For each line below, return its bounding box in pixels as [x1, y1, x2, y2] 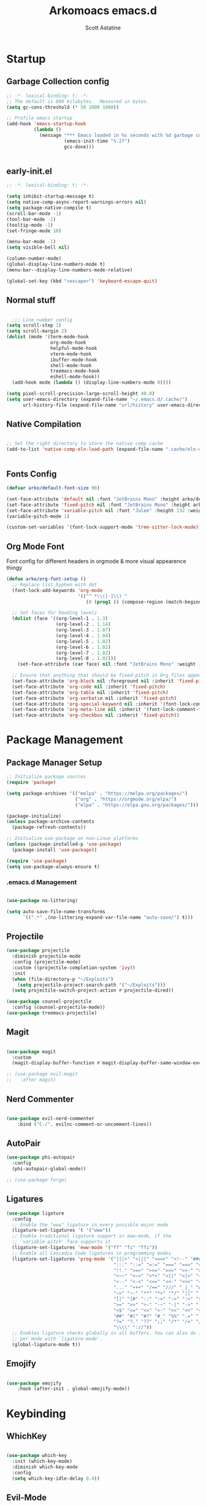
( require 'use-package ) [6, 858, 67, 864]
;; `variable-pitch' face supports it [12, 1239, 112, 1245]
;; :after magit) [6, 1077, 56, 1083]
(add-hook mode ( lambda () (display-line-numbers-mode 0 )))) [12, 379, 172, 386]
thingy [6, 564, 23, 572]
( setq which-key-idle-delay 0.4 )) [12, 1475, 100, 1482]
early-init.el [6, 166, 52, 177]
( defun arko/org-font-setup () [6, 576, 86, 582]
